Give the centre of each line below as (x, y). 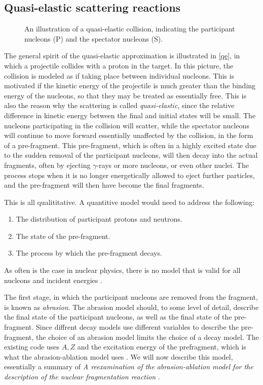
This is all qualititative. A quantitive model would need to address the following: (129, 202)
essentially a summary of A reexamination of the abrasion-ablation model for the (129, 366)
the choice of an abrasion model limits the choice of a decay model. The (147, 337)
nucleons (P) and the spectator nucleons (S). (94, 38)
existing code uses (32, 347)
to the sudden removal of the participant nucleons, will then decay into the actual (131, 155)
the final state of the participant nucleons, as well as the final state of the (118, 317)
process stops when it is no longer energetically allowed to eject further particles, (129, 175)
